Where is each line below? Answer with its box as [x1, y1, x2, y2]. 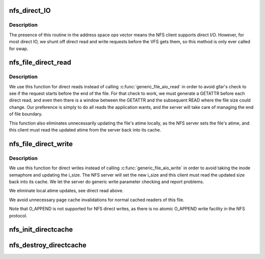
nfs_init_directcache [9, 226, 73, 234]
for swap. [9, 46, 28, 52]
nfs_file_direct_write [9, 140, 73, 148]
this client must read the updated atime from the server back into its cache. [9, 127, 161, 133]
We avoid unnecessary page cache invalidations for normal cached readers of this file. [9, 197, 185, 203]
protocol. [9, 212, 27, 218]
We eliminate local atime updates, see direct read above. [9, 188, 124, 194]
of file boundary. [9, 111, 43, 117]
